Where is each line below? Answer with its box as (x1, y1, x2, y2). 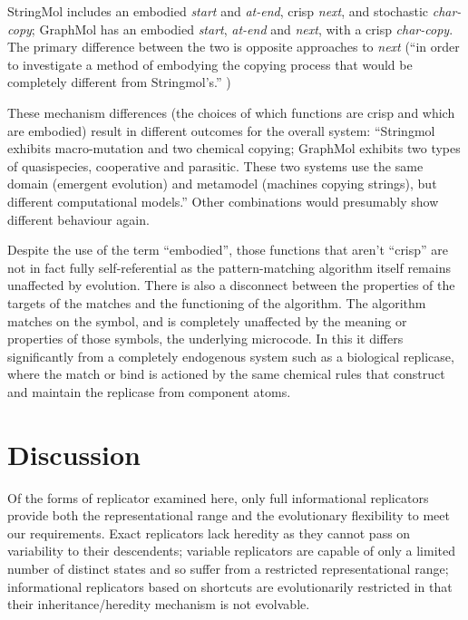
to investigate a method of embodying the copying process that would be (7, 54, 413, 73)
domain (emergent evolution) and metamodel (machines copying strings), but (7, 174, 437, 193)
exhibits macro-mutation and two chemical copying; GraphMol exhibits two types (7, 139, 461, 158)
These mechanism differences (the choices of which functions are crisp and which (7, 102, 455, 121)
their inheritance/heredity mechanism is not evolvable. (7, 595, 310, 614)
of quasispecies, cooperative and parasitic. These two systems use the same (7, 156, 424, 175)
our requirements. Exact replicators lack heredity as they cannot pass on (7, 523, 411, 542)
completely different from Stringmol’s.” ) (7, 73, 231, 92)
